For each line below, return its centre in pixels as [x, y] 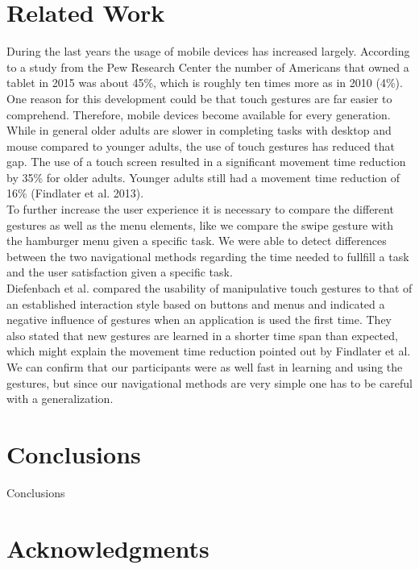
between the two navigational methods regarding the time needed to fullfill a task [208, 256]
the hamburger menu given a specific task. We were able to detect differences [197, 241]
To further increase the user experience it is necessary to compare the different [200, 209]
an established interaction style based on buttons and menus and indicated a [196, 303]
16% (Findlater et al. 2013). [75, 193]
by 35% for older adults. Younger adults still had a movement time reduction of [203, 177]
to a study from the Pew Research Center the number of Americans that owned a [208, 66]
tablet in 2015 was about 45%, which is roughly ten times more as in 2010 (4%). [205, 83]
